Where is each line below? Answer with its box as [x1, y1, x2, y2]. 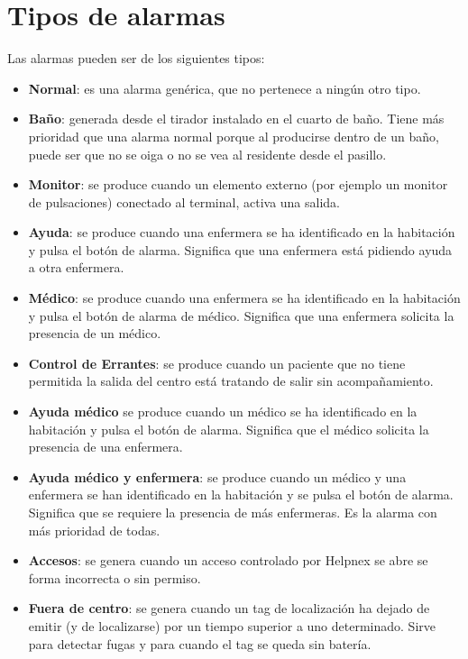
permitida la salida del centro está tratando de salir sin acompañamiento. [28, 371, 434, 390]
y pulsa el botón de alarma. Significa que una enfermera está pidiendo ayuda [28, 240, 453, 259]
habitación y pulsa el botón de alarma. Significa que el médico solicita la [28, 419, 429, 438]
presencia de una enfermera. [28, 437, 183, 456]
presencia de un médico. [28, 324, 161, 343]
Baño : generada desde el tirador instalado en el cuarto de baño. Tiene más [28, 109, 445, 128]
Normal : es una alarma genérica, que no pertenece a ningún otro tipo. [28, 78, 421, 97]
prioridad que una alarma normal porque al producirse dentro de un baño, [28, 126, 439, 145]
